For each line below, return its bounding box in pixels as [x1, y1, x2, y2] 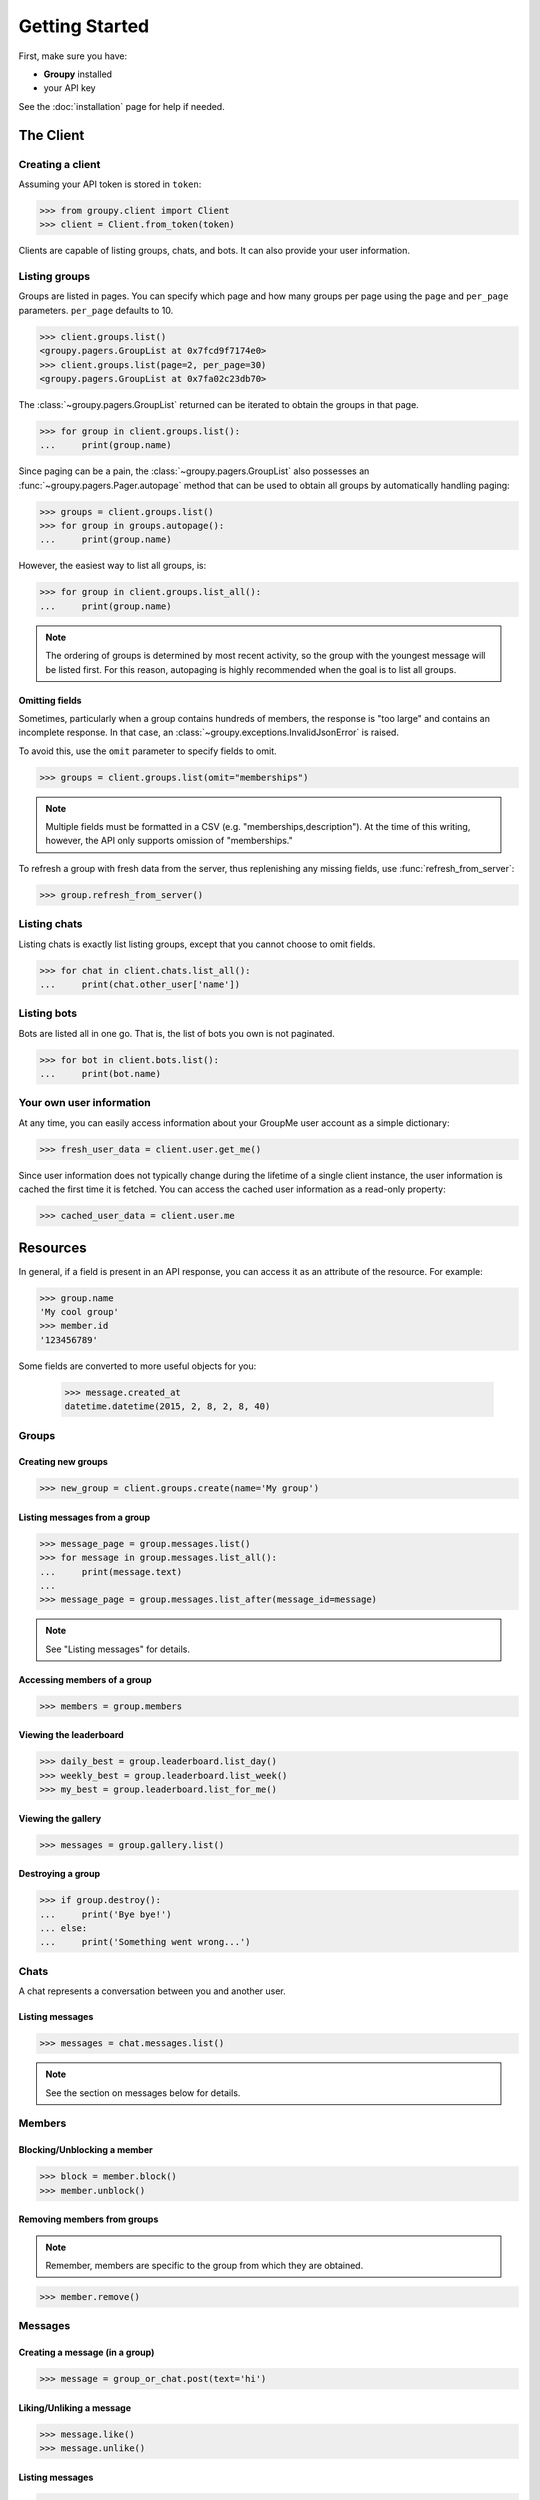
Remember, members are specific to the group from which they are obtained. [45, 2259, 364, 2271]
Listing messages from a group [18, 1511, 150, 1523]
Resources [18, 1239, 87, 1256]
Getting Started [18, 15, 150, 37]
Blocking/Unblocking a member [18, 2144, 154, 2156]
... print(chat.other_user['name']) [39, 978, 240, 990]
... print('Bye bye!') [39, 1908, 172, 1920]
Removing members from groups [18, 2213, 159, 2225]
